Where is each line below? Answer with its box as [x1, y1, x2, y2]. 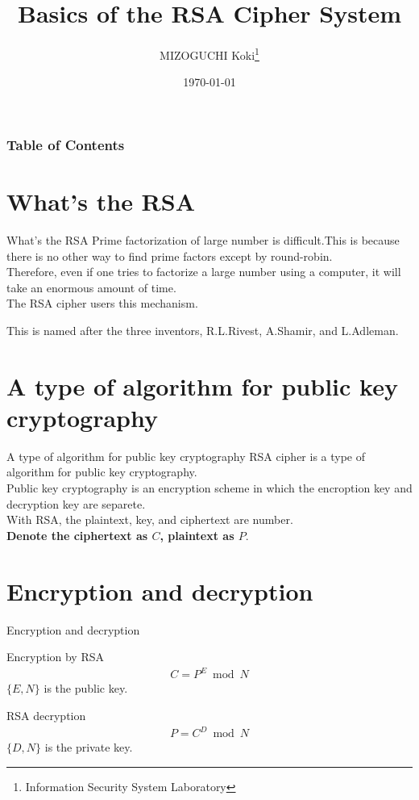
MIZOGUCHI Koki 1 [160, 44, 259, 63]
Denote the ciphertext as [6, 526, 148, 543]
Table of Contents [6, 134, 125, 154]
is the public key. [44, 680, 128, 697]
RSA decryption [6, 706, 86, 723]
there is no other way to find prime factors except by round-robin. [6, 247, 333, 264]
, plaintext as [160, 526, 234, 543]
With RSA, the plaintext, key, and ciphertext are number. [6, 511, 293, 528]
